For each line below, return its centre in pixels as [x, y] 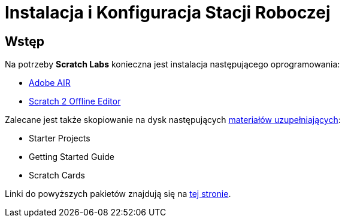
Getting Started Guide [72, 157]
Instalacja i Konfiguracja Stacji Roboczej [168, 13]
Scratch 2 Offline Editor [75, 101]
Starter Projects [60, 138]
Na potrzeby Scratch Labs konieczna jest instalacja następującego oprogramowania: [172, 64]
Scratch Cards [57, 175]
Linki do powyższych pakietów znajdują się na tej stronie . [118, 194]
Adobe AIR [50, 83]
